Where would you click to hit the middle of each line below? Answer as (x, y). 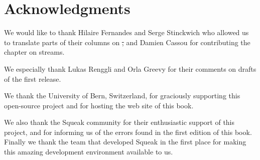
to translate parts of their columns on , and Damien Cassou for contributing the (127, 42)
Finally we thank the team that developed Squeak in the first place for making (125, 142)
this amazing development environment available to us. (89, 152)
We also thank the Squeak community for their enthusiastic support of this (119, 122)
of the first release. (33, 78)
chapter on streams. (34, 52)
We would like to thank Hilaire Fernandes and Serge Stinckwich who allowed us (126, 32)
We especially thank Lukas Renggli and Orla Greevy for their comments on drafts (130, 68)
